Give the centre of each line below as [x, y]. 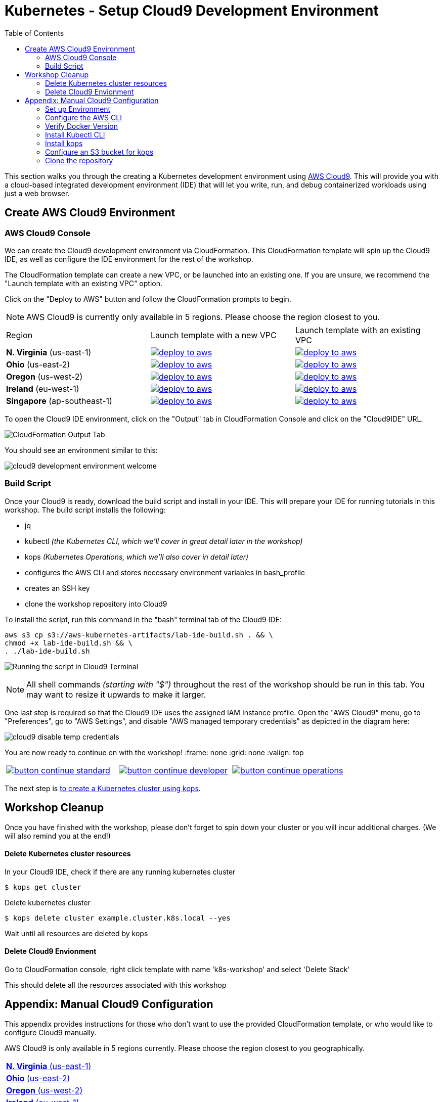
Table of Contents [34, 33]
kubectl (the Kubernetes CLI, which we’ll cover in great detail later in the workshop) [164, 541]
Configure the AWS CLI [83, 117]
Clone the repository [79, 160]
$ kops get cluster [43, 887]
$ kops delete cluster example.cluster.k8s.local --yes [118, 918]
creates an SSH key [57, 588]
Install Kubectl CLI [75, 134]
